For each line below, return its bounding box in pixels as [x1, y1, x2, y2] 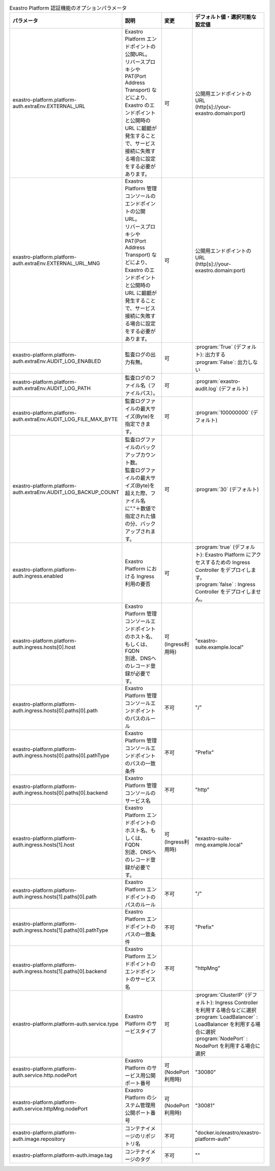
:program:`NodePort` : [195, 1035, 248, 1042]
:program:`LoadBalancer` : [195, 1013, 258, 1021]
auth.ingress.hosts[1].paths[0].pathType [12, 927, 108, 934]
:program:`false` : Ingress [195, 581, 256, 588]
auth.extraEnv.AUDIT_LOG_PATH [12, 385, 91, 392]
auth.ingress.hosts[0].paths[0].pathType [12, 752, 109, 759]
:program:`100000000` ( [195, 409, 253, 416]
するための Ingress [205, 559, 251, 566]
